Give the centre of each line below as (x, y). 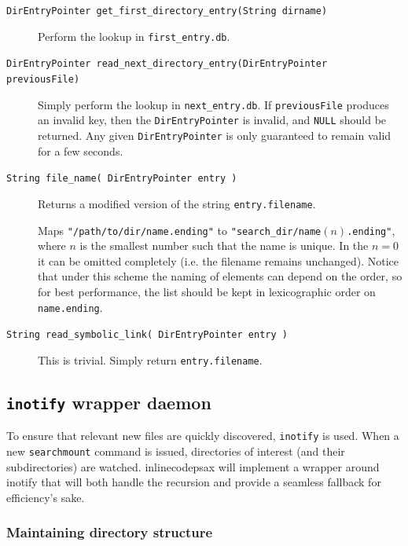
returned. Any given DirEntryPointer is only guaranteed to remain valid (215, 135)
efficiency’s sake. (46, 497)
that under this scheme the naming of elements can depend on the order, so (220, 276)
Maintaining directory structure (110, 532)
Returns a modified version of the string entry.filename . (177, 203)
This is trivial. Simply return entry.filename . (150, 359)
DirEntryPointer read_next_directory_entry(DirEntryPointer (167, 64)
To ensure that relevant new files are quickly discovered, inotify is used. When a (203, 436)
